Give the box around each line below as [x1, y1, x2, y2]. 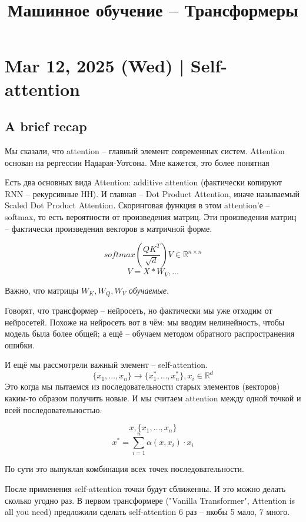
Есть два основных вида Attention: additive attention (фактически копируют [5, 176, 282, 188]
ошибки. [5, 338, 35, 351]
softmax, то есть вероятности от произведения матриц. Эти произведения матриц [5, 210, 297, 222]
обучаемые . [128, 284, 169, 296]
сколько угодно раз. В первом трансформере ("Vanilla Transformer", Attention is [5, 494, 295, 506]
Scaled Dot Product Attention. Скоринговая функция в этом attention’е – [5, 199, 270, 211]
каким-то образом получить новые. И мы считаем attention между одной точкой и [5, 392, 301, 404]
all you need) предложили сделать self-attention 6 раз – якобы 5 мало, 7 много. [5, 506, 290, 518]
